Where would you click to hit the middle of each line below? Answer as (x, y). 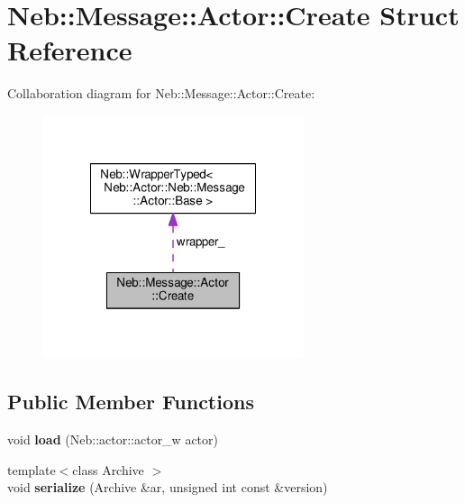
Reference (70, 50)
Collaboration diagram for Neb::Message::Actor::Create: (161, 93)
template (32, 469)
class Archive (108, 469)
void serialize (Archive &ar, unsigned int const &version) (168, 487)
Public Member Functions (131, 402)
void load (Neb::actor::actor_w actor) (113, 439)
